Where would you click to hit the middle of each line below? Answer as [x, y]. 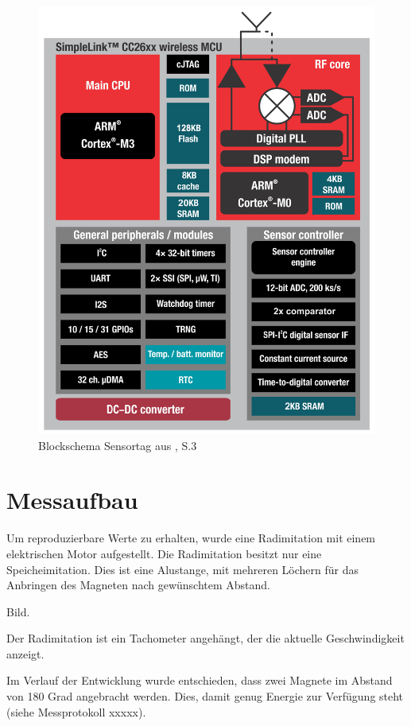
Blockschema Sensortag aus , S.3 [118, 445]
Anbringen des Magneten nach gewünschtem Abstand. [138, 585]
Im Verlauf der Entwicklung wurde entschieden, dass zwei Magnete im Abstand [200, 680]
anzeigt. [25, 653]
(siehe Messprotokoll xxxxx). [76, 711]
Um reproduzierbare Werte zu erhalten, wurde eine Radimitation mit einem [191, 538]
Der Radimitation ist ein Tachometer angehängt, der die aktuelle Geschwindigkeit [205, 638]
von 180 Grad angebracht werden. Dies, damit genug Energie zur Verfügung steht [205, 696]
